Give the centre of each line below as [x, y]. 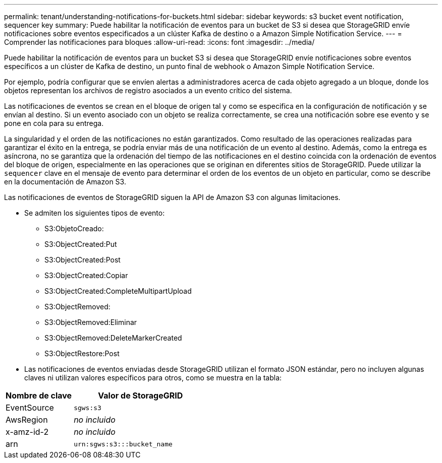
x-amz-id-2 [27, 432]
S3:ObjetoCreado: [74, 228]
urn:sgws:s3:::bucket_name [123, 444]
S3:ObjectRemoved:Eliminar [91, 322]
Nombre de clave [39, 395]
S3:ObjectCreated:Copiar [86, 275]
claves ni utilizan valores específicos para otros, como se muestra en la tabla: [153, 378]
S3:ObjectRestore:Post [82, 353]
